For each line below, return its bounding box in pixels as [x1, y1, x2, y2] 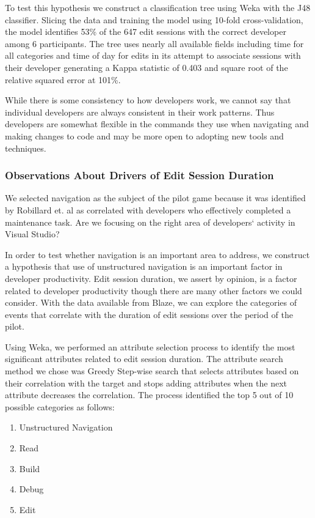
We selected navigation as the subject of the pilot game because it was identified [5, 191, 306, 204]
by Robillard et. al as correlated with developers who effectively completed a [5, 203, 291, 216]
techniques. [5, 141, 46, 154]
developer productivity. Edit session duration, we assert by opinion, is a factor [5, 272, 297, 284]
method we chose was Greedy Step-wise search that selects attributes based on [5, 364, 299, 377]
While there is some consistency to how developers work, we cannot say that [5, 94, 291, 106]
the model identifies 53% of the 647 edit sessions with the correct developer [5, 25, 286, 38]
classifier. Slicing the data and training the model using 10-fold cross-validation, [5, 13, 303, 26]
